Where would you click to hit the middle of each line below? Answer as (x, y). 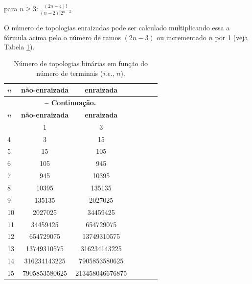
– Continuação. (70, 103)
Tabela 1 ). (19, 47)
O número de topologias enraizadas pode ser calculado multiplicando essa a (117, 28)
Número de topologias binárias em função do (81, 63)
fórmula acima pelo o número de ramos (62, 37)
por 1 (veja (231, 37)
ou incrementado (182, 37)
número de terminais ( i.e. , (75, 73)
